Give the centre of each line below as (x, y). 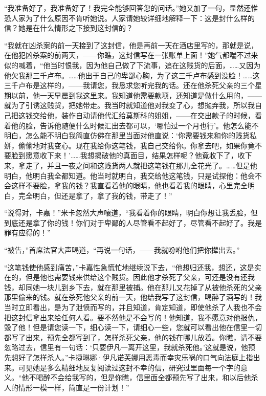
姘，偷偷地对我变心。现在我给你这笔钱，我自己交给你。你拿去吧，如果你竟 (129, 145)
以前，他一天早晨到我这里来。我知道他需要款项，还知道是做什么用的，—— (136, 95)
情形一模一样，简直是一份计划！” (74, 387)
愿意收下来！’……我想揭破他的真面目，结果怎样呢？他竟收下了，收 (135, 155)
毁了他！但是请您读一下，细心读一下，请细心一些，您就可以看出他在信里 (126, 327)
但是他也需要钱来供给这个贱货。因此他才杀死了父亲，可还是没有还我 (140, 277)
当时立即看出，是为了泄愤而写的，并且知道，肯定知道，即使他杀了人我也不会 (133, 307)
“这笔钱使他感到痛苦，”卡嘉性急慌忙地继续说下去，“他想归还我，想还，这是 (129, 267)
